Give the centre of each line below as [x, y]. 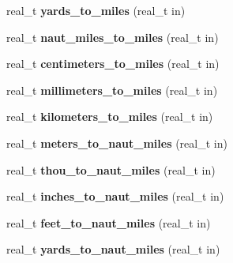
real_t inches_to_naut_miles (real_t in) [115, 196]
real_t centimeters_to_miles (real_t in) [113, 64]
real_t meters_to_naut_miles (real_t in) [117, 143]
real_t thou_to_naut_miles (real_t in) [111, 169]
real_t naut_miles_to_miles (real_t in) [113, 37]
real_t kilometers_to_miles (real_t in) [110, 116]
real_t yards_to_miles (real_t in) [96, 10]
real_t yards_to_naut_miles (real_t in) [113, 249]
